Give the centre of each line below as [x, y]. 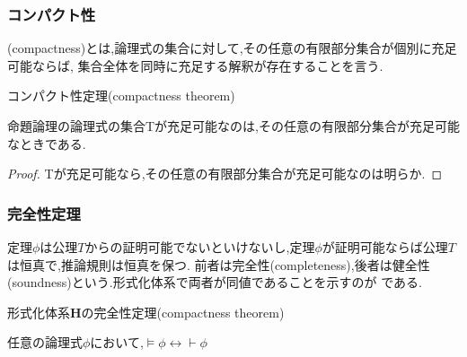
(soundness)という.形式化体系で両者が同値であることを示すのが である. [215, 282]
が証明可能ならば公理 [385, 247]
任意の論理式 [45, 342]
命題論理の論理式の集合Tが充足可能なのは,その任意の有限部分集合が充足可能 [233, 126]
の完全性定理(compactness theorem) [183, 312]
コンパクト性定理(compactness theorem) [121, 96]
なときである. [47, 143]
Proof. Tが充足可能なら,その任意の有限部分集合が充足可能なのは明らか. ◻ [225, 174]
